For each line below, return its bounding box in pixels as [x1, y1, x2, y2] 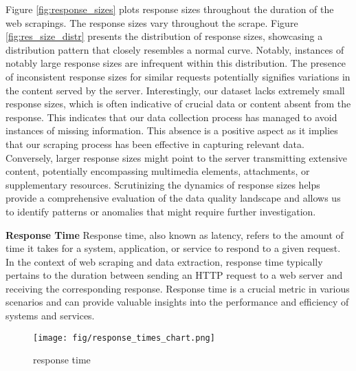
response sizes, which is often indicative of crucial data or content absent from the [5, 96, 351, 111]
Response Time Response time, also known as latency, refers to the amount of [5, 227, 344, 242]
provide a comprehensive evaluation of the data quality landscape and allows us [5, 191, 341, 205]
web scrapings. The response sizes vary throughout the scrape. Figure [5, 15, 298, 30]
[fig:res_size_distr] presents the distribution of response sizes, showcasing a [5, 29, 323, 43]
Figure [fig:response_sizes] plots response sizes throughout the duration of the [5, 2, 334, 16]
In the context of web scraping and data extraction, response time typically [5, 254, 323, 268]
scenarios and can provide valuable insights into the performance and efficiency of [5, 295, 349, 309]
